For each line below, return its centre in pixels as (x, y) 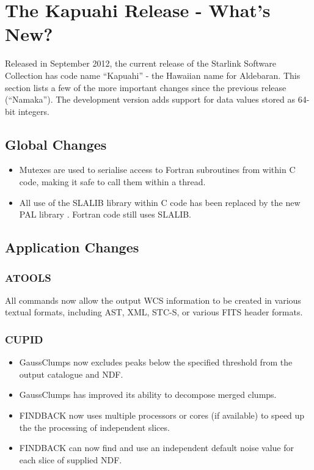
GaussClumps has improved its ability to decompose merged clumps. (148, 395)
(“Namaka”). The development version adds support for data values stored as (150, 99)
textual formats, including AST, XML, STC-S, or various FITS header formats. (154, 312)
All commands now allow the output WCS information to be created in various (153, 300)
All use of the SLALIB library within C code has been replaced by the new (160, 202)
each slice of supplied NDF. (71, 459)
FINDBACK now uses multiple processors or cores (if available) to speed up (162, 415)
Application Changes (72, 247)
